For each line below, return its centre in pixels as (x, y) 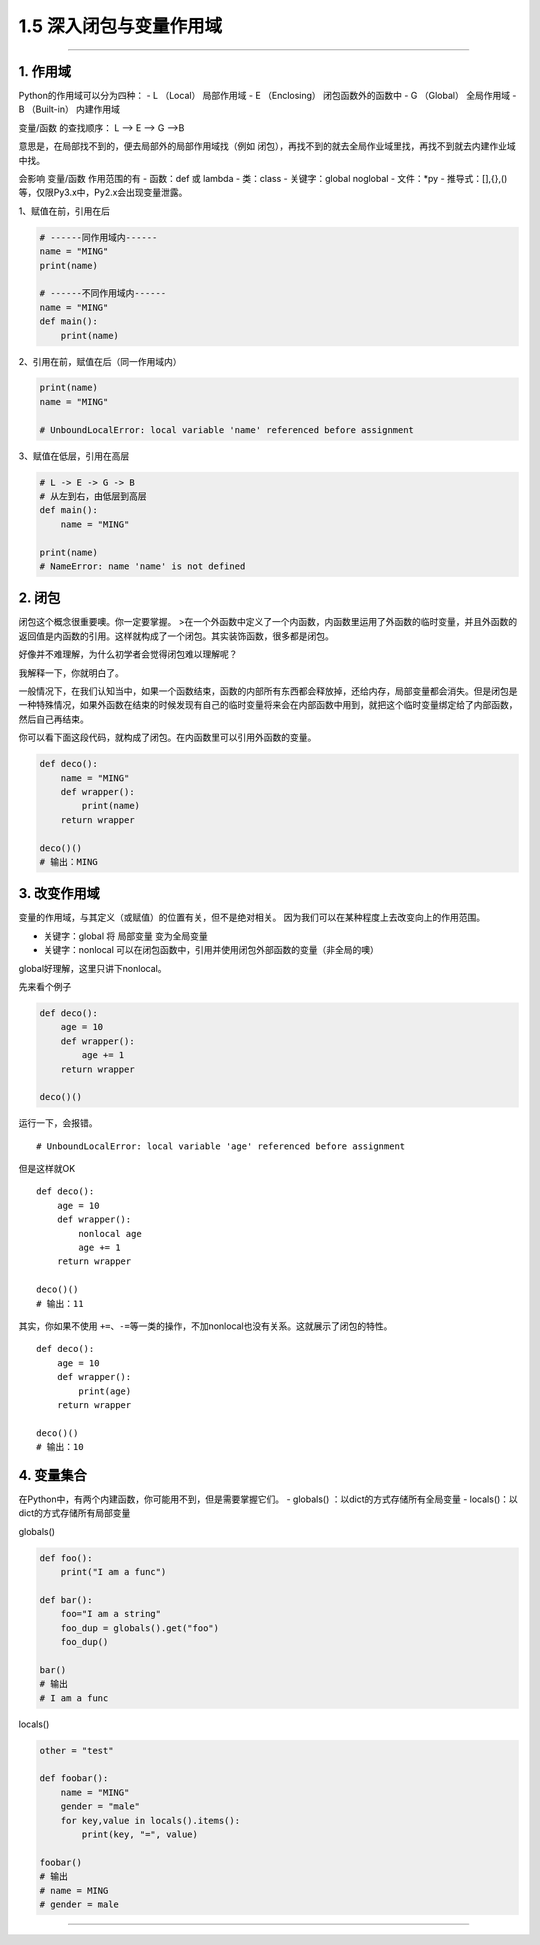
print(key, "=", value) (140, 1834)
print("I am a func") (113, 1572)
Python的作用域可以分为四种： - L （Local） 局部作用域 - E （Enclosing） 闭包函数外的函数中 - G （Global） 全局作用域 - (267, 96)
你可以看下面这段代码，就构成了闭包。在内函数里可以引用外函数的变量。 (167, 737)
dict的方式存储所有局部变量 (74, 1513)
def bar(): (66, 1599)
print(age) (105, 1391)
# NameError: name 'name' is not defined (142, 566)
